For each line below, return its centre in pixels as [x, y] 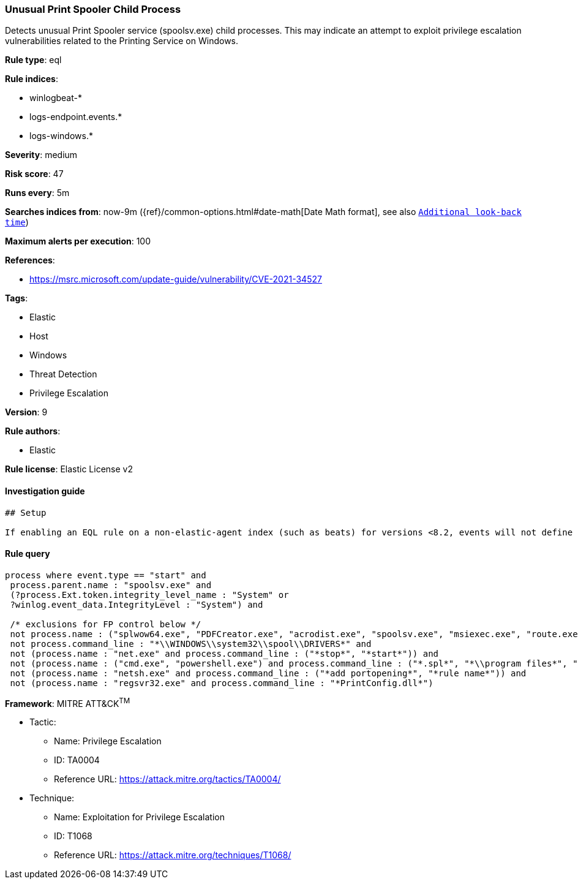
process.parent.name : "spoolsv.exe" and [111, 585]
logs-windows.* [61, 136]
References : [30, 260]
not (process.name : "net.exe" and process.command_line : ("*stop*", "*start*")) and [224, 653]
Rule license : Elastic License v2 [69, 469]
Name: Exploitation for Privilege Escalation [139, 817]
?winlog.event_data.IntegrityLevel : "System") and [137, 604]
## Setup [26, 512]
